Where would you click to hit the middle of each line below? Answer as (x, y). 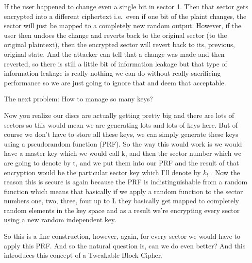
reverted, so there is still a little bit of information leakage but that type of (116, 63)
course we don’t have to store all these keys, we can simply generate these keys (121, 134)
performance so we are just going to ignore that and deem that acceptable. (115, 82)
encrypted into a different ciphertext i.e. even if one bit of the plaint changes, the (125, 16)
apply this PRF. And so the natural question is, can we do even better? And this (125, 245)
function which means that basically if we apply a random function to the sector (124, 191)
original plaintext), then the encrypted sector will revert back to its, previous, (119, 44)
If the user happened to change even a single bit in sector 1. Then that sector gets (126, 6)
